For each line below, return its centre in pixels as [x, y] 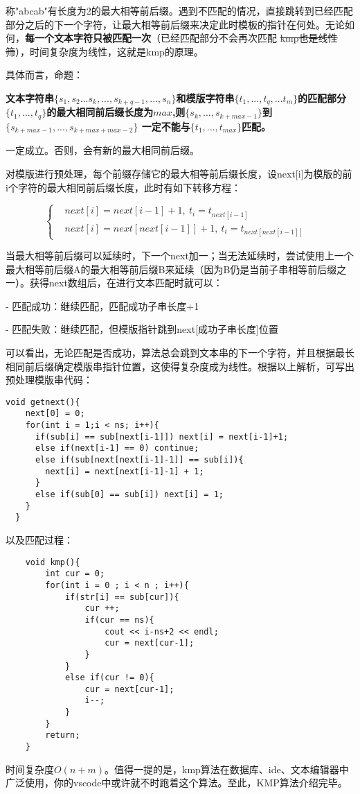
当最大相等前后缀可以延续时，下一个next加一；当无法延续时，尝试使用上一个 [180, 256]
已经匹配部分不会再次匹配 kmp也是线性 [249, 38]
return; [63, 735]
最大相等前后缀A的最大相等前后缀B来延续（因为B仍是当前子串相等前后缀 [171, 269]
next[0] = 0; [55, 414]
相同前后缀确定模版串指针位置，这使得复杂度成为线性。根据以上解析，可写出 [180, 366]
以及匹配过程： [39, 540]
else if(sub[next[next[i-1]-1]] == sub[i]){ [139, 460]
